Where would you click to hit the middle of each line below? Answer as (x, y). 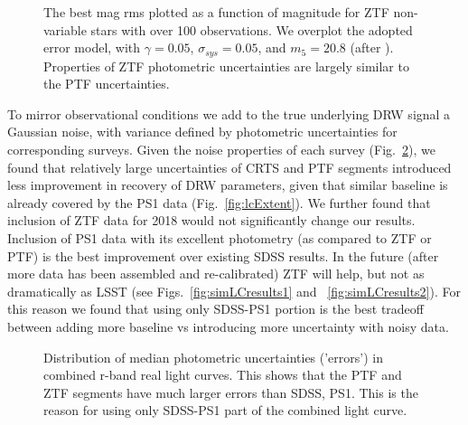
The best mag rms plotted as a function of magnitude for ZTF (216, 12)
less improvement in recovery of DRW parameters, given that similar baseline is (228, 185)
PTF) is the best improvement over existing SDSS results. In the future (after (223, 255)
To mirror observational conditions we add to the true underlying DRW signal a (229, 113)
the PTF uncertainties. (107, 84)
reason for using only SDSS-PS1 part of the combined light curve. (225, 410)
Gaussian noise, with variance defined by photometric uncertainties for (202, 132)
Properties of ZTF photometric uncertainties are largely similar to (226, 66)
